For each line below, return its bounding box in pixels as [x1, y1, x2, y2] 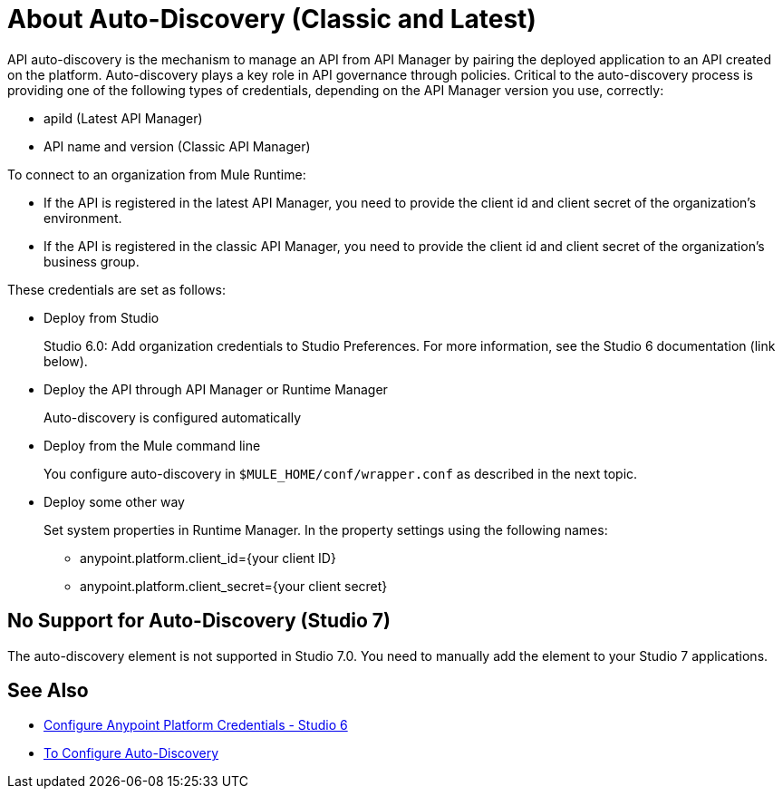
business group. [43, 253, 140, 269]
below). [43, 353, 88, 369]
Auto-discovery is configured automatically [43, 409, 302, 425]
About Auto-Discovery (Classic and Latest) [7, 4, 536, 34]
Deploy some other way [43, 493, 185, 510]
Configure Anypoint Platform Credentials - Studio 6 [43, 717, 348, 733]
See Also [7, 679, 89, 703]
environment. [43, 209, 122, 226]
